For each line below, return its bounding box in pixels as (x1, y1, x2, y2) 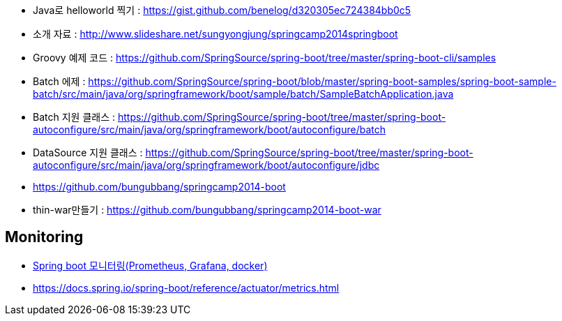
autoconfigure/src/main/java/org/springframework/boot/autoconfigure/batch (33, 124, 386, 135)
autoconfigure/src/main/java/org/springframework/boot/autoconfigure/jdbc (33, 159, 380, 171)
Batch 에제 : (33, 75, 86, 87)
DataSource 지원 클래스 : (33, 147, 143, 158)
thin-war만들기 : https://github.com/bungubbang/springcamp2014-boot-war (33, 204, 381, 216)
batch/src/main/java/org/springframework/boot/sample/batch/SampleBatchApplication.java (33, 88, 454, 100)
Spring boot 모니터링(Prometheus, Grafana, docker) (33, 259, 268, 271)
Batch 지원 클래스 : (33, 111, 115, 123)
